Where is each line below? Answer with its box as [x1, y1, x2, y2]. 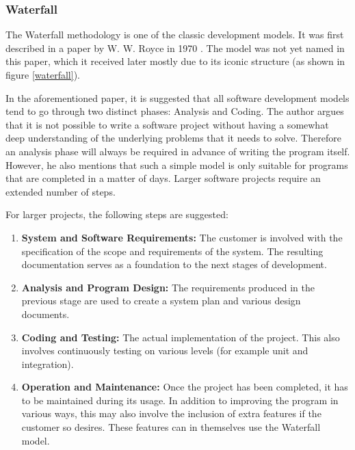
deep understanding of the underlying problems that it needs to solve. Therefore [5, 131, 341, 145]
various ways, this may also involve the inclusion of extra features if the [21, 406, 321, 421]
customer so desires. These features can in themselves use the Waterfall [21, 420, 321, 434]
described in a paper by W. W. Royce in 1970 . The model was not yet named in [5, 40, 345, 55]
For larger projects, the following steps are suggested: [5, 207, 228, 222]
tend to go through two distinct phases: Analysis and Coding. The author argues [5, 104, 344, 118]
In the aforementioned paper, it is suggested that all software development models [5, 90, 350, 105]
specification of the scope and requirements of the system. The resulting [21, 243, 324, 258]
